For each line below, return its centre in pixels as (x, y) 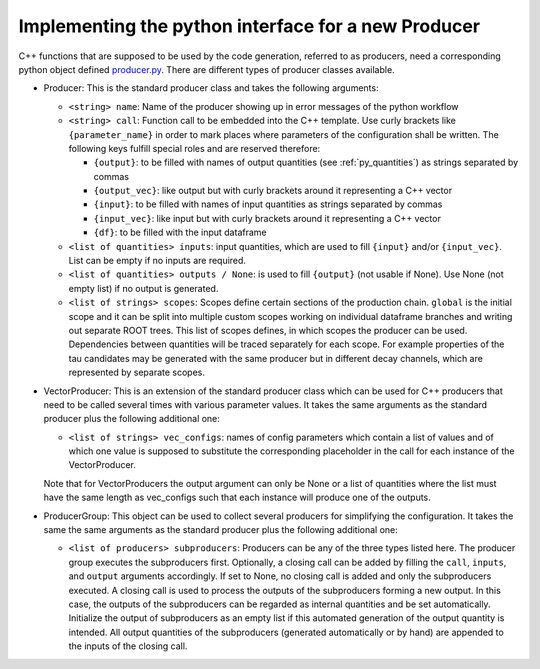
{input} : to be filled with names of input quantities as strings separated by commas (268, 204)
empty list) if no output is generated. (143, 288)
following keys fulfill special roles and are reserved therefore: (194, 148)
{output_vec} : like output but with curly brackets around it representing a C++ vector (273, 191)
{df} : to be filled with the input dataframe (180, 232)
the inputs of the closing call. (128, 646)
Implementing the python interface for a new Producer (249, 26)
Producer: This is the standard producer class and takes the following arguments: (211, 88)
